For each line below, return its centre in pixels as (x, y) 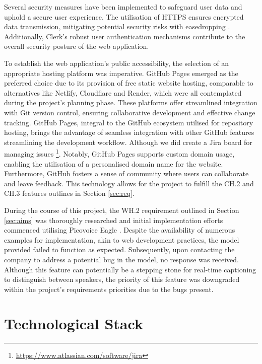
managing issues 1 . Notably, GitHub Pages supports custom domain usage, (119, 153)
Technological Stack (74, 323)
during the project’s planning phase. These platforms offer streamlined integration (131, 102)
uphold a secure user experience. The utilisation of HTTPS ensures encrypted (124, 16)
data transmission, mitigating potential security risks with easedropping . (117, 26)
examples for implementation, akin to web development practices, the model (122, 239)
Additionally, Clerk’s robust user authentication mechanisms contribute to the (125, 36)
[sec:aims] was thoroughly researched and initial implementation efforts (114, 220)
